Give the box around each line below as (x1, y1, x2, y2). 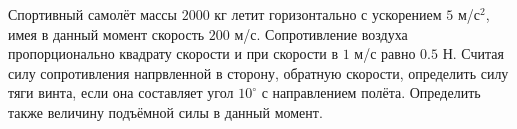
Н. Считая (442, 43, 504, 64)
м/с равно (354, 43, 416, 64)
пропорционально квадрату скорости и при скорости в (8, 43, 339, 64)
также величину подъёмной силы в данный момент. (8, 101, 323, 122)
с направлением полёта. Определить (261, 82, 481, 103)
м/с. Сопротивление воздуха (234, 23, 408, 44)
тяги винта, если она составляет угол (8, 82, 234, 103)
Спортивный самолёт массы (8, 4, 177, 24)
